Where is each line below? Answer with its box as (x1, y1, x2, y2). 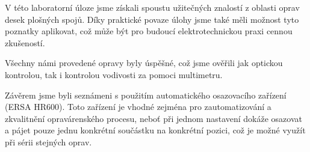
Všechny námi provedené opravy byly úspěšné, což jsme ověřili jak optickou (5, 56, 283, 69)
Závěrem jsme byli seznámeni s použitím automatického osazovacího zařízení (5, 88, 287, 101)
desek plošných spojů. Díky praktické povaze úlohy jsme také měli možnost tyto (5, 13, 299, 25)
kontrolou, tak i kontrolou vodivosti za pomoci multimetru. (5, 68, 223, 81)
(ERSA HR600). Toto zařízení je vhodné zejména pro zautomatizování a (5, 100, 271, 113)
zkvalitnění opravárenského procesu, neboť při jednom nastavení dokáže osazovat (5, 112, 302, 124)
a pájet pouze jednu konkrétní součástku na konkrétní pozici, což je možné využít (5, 124, 306, 136)
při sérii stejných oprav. (5, 135, 92, 148)
